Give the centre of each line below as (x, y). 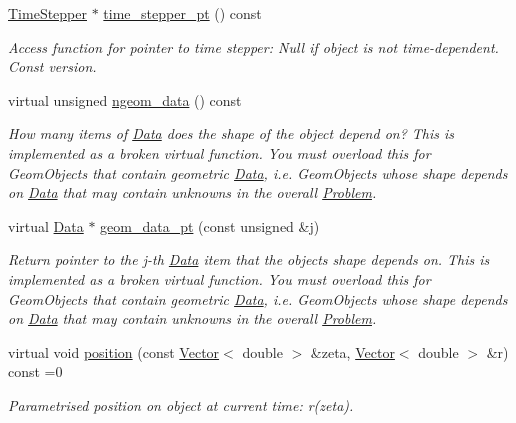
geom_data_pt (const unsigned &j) (210, 225)
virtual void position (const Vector (114, 351)
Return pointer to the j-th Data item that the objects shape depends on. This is (249, 259)
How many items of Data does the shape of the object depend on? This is (231, 133)
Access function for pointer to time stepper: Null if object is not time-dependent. (253, 46)
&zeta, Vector (352, 351)
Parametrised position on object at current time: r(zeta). (181, 404)
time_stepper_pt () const (182, 13)
